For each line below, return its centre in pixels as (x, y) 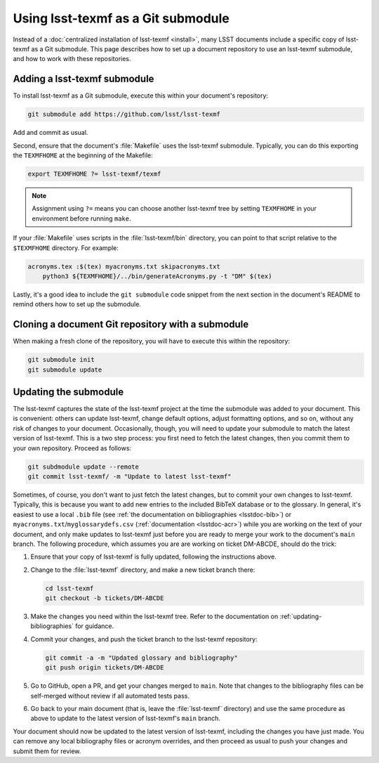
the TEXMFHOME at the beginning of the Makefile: (83, 155)
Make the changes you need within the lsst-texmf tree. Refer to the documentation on (154, 617)
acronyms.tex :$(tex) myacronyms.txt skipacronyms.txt (124, 266)
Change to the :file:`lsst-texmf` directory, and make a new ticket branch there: (143, 570)
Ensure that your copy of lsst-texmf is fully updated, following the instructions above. (153, 557)
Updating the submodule (68, 392)
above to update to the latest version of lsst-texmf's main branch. (126, 718)
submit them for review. (47, 751)
